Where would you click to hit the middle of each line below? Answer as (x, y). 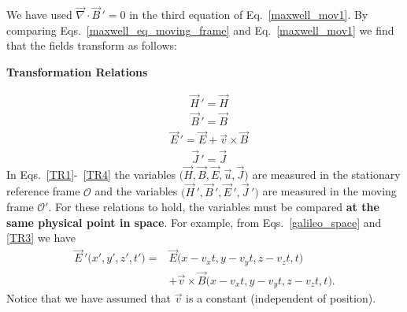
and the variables (136, 191)
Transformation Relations (77, 72)
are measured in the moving (329, 191)
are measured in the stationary (326, 174)
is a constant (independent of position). (281, 298)
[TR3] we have (41, 238)
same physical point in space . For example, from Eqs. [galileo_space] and (194, 222)
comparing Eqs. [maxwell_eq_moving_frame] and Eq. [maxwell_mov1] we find (200, 30)
